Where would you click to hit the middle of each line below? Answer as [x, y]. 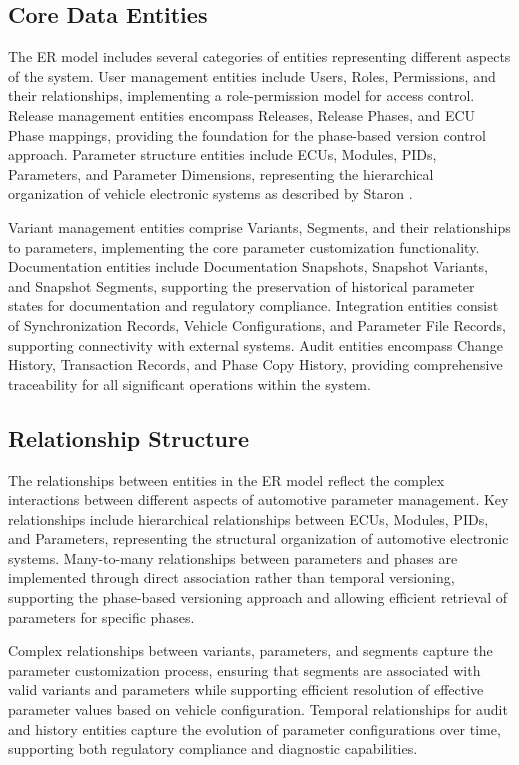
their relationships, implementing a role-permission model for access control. [241, 95]
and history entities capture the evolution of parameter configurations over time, [254, 728]
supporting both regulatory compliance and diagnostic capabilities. [213, 748]
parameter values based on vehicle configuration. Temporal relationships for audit [258, 709]
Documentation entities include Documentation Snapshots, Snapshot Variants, [248, 266]
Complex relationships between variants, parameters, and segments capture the [250, 650]
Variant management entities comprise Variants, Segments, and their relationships [259, 226]
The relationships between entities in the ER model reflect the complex [226, 479]
